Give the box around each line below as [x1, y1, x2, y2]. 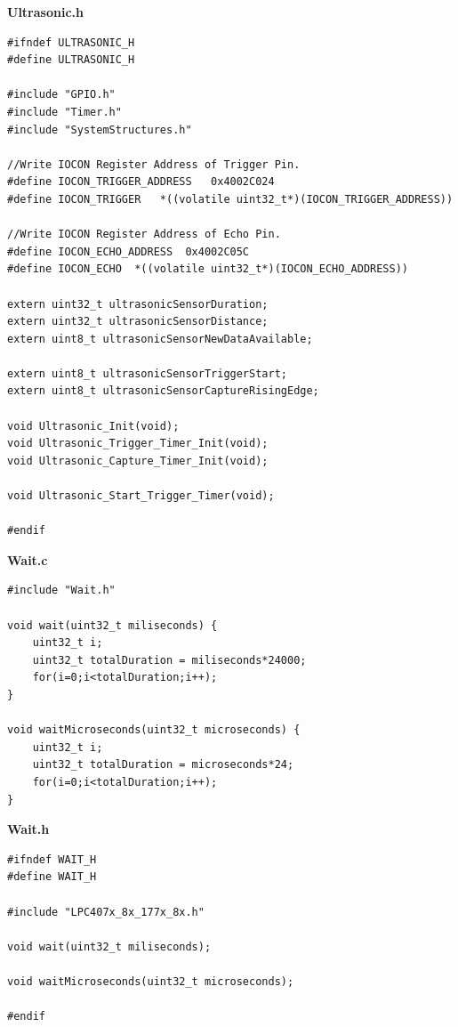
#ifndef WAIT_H [7, 853, 97, 866]
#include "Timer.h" [7, 105, 122, 118]
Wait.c [7, 550, 48, 569]
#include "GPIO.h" [7, 88, 116, 101]
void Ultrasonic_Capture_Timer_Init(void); [7, 454, 269, 467]
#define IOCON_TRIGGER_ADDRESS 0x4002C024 [7, 175, 275, 189]
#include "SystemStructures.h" [7, 123, 192, 136]
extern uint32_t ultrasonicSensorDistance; [7, 315, 269, 328]
